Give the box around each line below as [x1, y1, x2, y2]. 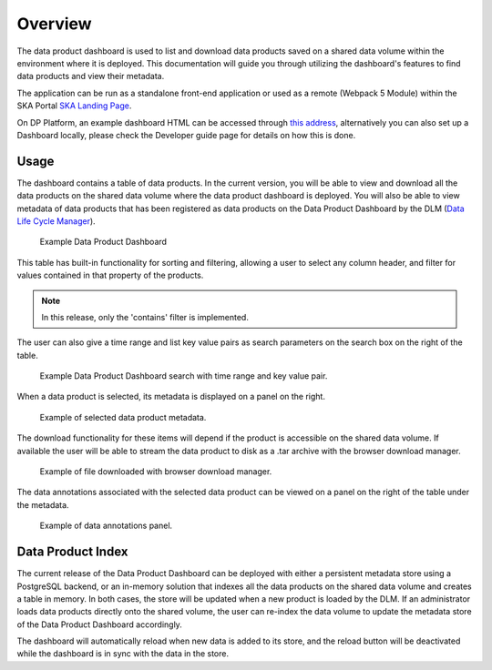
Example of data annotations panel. [39, 520, 173, 532]
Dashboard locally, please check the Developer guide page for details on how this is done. [16, 129, 356, 140]
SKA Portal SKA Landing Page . [16, 100, 132, 111]
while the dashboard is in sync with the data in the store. [16, 648, 230, 659]
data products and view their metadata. [16, 71, 165, 82]
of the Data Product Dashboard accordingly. [16, 619, 182, 630]
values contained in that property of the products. [16, 269, 204, 281]
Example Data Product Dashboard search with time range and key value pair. [39, 371, 328, 381]
